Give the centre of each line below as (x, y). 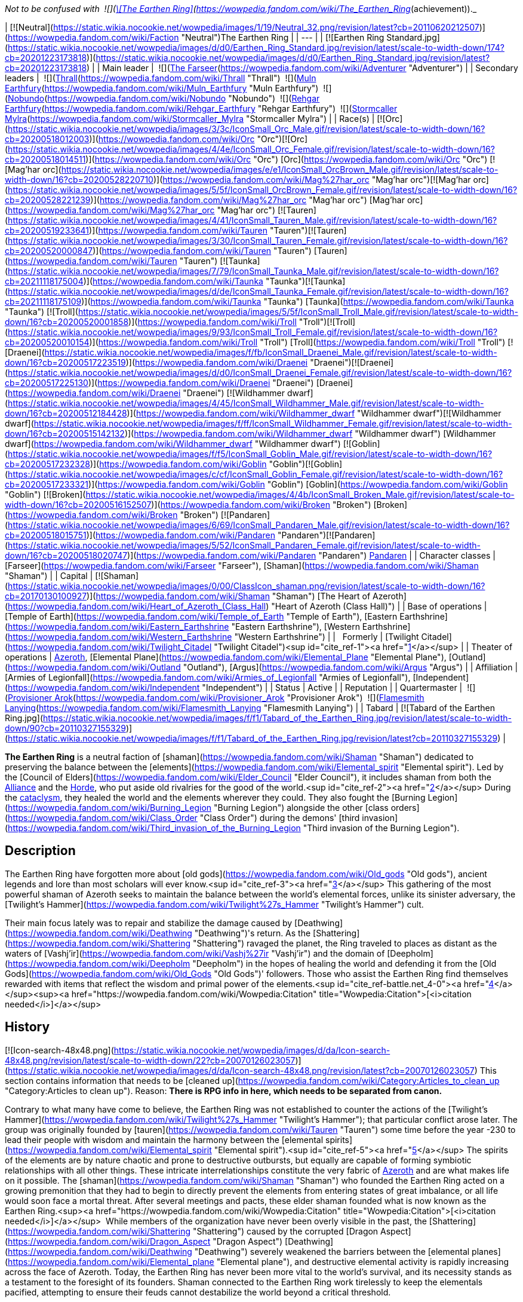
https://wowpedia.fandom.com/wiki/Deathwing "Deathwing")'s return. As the (159, 933)
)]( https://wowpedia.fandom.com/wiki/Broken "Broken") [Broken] (279, 505)
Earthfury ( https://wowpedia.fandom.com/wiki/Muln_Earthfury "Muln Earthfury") (162, 88)
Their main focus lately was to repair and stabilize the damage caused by (149, 923)
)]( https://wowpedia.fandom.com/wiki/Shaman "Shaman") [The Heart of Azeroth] (247, 596)
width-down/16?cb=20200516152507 (78, 505)
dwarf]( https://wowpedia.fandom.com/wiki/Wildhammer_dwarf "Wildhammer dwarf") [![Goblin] (193, 444)
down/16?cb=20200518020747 (66, 555)
